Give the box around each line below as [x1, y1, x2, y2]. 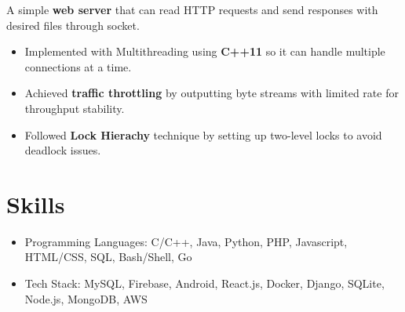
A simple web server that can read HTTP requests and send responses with [6, 2, 378, 17]
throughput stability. [24, 100, 125, 116]
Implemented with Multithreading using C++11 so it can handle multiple [24, 43, 385, 60]
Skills [6, 187, 65, 219]
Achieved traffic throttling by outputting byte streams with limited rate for [24, 85, 399, 101]
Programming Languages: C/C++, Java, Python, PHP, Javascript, [24, 233, 348, 249]
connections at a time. [24, 58, 132, 74]
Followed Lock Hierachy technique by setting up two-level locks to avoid [24, 126, 382, 143]
